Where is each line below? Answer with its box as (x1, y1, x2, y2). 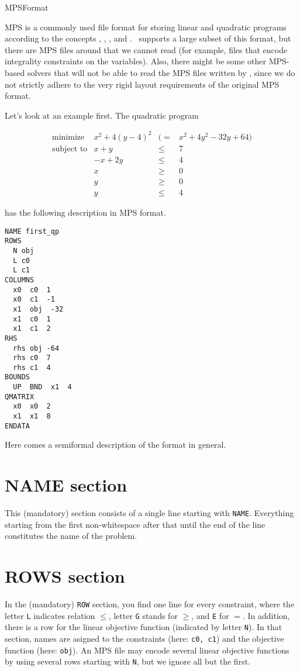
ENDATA (5, 421, 30, 430)
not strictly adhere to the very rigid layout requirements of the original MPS (5, 78, 280, 90)
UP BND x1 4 (13, 383, 72, 392)
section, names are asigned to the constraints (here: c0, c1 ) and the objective (5, 632, 284, 645)
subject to (52, 144, 88, 153)
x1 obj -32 (13, 305, 64, 313)
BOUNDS (5, 373, 30, 382)
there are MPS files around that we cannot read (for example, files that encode (5, 43, 288, 56)
